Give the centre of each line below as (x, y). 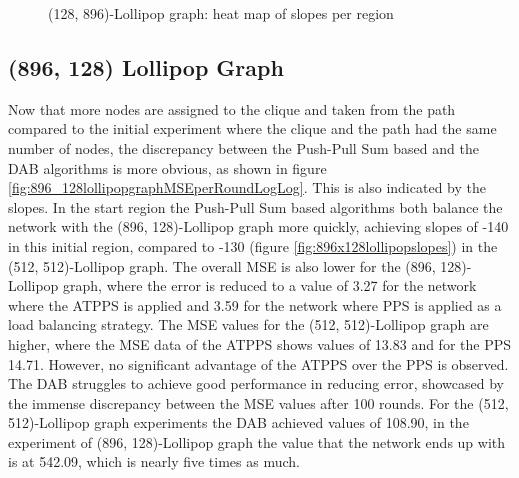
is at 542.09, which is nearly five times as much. (154, 461)
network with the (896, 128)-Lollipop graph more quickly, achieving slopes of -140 (258, 226)
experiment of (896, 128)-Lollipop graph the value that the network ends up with (257, 441)
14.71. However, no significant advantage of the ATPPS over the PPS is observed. (258, 363)
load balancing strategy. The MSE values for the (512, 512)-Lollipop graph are (248, 324)
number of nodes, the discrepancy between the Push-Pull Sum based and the (243, 147)
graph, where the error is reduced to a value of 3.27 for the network (270, 285)
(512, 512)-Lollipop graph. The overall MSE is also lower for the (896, (222, 265)
